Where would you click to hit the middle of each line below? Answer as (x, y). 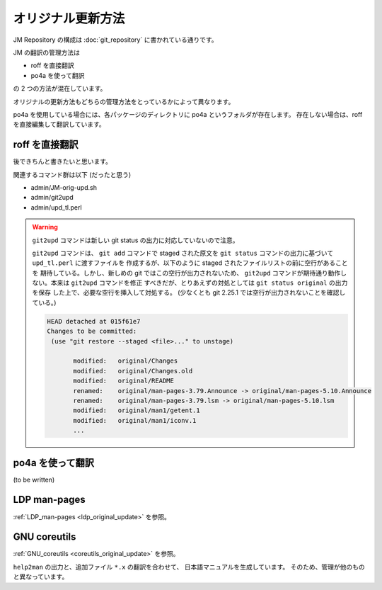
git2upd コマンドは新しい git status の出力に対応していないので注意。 (136, 240)
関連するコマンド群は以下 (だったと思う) (72, 174)
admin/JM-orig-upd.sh (64, 187)
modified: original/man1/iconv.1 (135, 420)
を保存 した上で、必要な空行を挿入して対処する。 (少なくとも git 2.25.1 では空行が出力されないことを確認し (189, 293)
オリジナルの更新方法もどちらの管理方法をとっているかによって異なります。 (124, 101)
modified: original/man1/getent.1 (137, 410)
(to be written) (34, 480)
